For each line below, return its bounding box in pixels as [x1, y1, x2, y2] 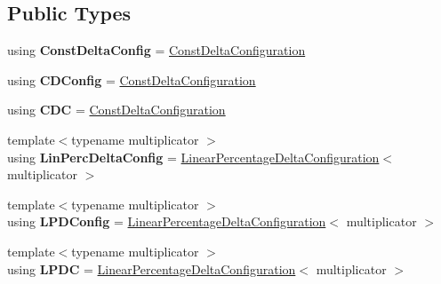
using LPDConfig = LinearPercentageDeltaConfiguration [7, 212, 326, 231]
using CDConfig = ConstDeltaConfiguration [7, 70, 256, 89]
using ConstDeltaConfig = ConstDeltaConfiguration [7, 41, 306, 59]
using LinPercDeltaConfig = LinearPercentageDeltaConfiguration [7, 147, 380, 166]
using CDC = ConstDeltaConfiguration [7, 100, 226, 119]
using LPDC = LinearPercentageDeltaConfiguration [7, 259, 296, 278]
